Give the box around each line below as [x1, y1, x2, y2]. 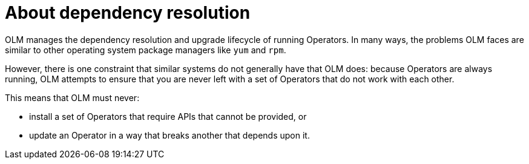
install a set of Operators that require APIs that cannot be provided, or [29, 111, 307, 122]
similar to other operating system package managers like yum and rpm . [5, 44, 286, 55]
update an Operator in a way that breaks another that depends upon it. [29, 130, 310, 140]
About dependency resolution [5, 2, 251, 23]
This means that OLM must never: [5, 92, 140, 103]
